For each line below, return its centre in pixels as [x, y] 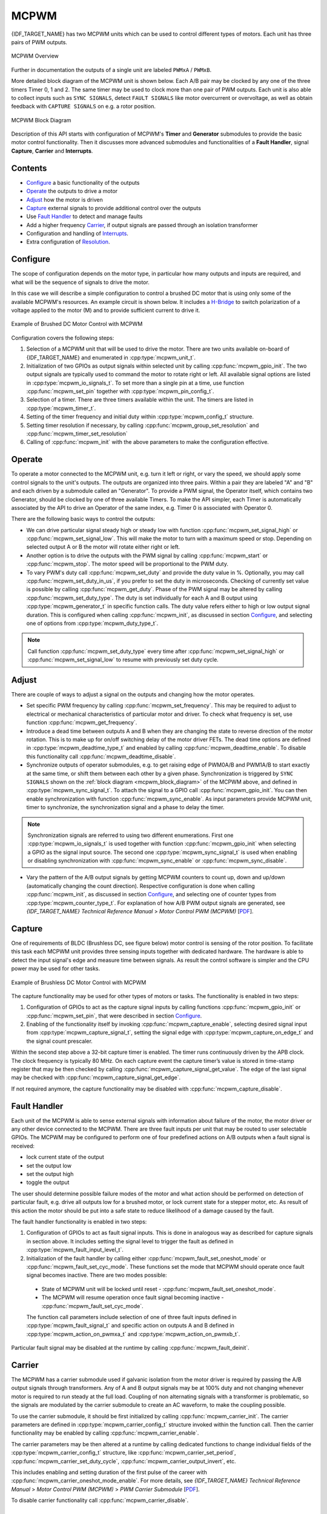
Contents [29, 168]
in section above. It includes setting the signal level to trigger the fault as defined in [130, 1241]
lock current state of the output [65, 1157]
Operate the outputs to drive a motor [72, 191]
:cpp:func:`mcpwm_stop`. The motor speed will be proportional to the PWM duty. [127, 564]
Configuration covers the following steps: [63, 338]
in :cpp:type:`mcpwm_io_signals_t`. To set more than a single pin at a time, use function [135, 383]
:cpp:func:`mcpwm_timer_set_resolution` [77, 434]
